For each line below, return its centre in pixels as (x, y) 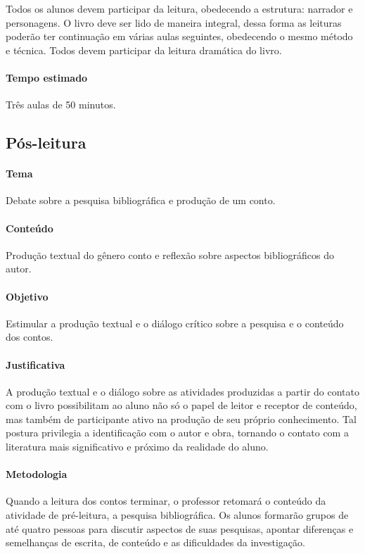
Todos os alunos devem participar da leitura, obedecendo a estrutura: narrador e (179, 8)
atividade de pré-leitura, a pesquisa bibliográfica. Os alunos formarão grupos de (177, 515)
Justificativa (36, 364)
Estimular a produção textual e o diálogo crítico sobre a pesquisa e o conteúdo (175, 323)
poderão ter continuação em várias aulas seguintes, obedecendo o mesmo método (179, 36)
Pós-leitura (46, 143)
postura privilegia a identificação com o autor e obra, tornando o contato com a (177, 433)
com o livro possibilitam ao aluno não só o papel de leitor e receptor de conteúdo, (181, 405)
